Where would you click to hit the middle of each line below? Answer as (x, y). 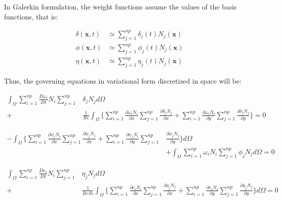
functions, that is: (31, 16)
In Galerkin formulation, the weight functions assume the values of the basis (120, 6)
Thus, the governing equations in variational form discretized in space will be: (123, 81)
